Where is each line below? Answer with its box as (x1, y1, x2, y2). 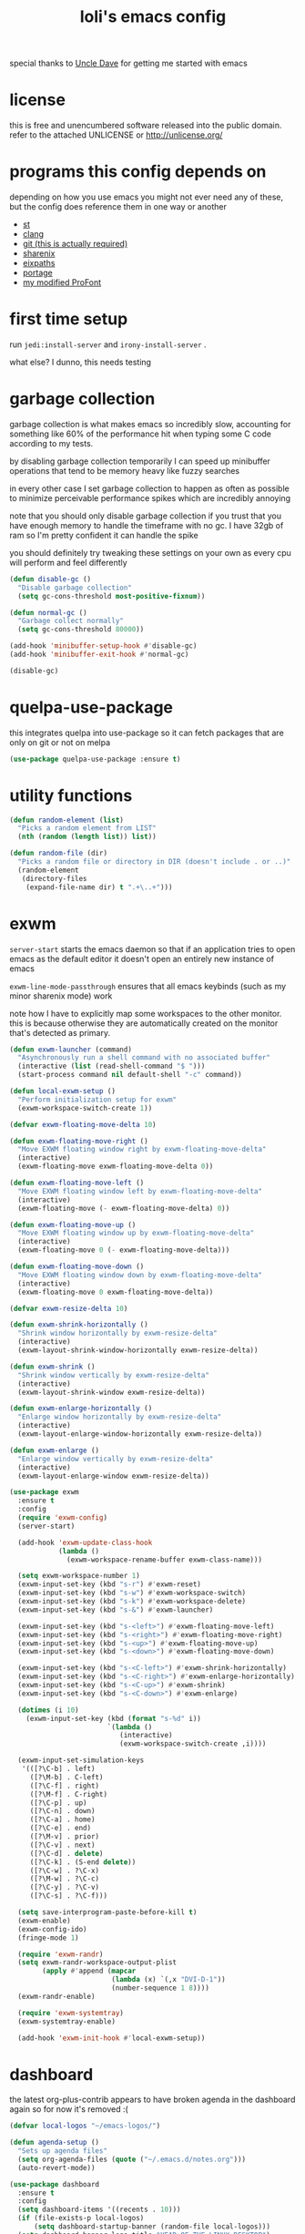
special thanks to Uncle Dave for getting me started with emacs (9, 57, 248, 69)
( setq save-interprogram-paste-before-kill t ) (17, 1908, 198, 1917)
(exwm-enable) (17, 1916, 71, 1925)
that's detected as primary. (9, 1027, 111, 1038)
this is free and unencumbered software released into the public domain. (9, 120, 282, 131)
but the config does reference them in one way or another (9, 201, 228, 212)
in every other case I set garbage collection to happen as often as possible (9, 483, 290, 494)
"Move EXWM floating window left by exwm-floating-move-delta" (17, 1186, 262, 1195)
